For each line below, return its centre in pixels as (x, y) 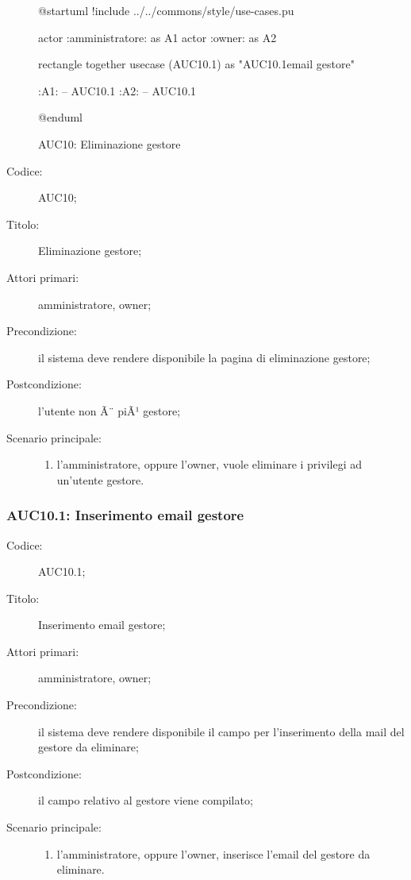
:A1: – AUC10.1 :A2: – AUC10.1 (117, 90)
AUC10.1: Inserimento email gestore (125, 515)
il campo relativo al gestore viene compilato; (146, 800)
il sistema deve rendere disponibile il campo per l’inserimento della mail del (221, 731)
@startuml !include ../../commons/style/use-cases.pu (166, 10)
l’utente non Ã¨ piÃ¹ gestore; (109, 410)
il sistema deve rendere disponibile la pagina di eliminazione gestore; (204, 357)
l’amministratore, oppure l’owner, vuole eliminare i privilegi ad (209, 464)
